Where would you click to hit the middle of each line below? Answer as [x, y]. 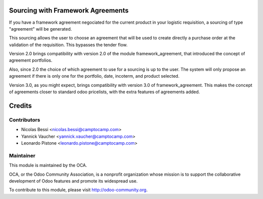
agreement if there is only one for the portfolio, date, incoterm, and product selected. [94, 76]
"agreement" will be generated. [40, 29]
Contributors [25, 120]
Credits [20, 106]
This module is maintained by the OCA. [48, 166]
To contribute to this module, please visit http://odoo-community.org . [78, 190]
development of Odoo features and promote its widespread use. [73, 181]
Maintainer [22, 155]
